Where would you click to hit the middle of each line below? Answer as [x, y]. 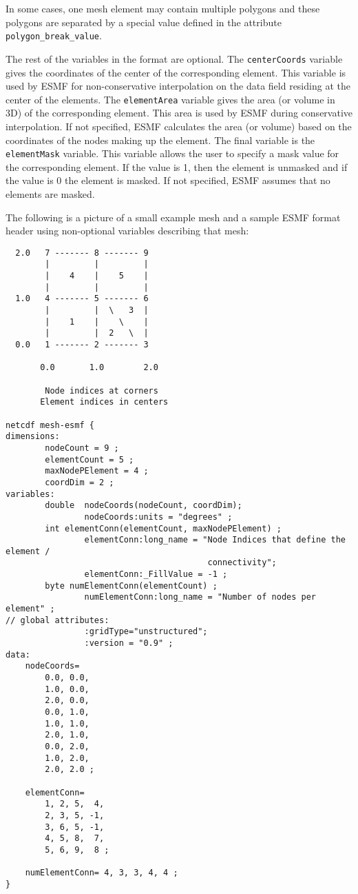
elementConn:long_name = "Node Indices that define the [215, 540]
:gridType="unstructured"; [146, 632]
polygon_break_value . [54, 35]
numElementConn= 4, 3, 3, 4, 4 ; [102, 873]
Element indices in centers [104, 402]
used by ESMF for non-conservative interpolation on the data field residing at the [178, 86]
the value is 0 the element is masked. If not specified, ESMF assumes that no [168, 180]
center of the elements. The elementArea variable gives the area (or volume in [170, 99]
